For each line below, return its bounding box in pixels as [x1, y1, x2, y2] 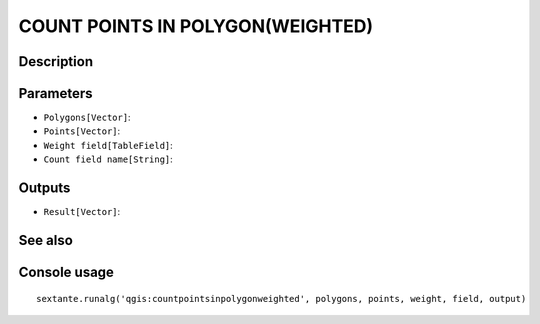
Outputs [18, 180, 71, 197]
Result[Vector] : [43, 206, 121, 218]
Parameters [18, 85, 93, 102]
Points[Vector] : [43, 125, 121, 137]
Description [18, 53, 94, 70]
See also [18, 231, 74, 249]
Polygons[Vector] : [43, 111, 131, 124]
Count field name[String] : [43, 153, 174, 165]
